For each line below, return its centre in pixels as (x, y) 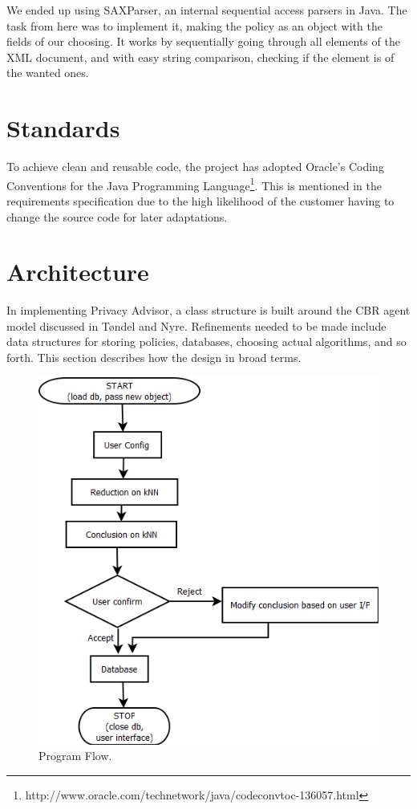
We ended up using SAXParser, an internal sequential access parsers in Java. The (207, 10)
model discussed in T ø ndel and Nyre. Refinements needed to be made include (196, 325)
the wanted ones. (48, 73)
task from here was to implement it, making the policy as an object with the (194, 25)
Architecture (78, 272)
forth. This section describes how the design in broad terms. (154, 358)
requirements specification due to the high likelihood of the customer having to (200, 200)
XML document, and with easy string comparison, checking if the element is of (200, 57)
